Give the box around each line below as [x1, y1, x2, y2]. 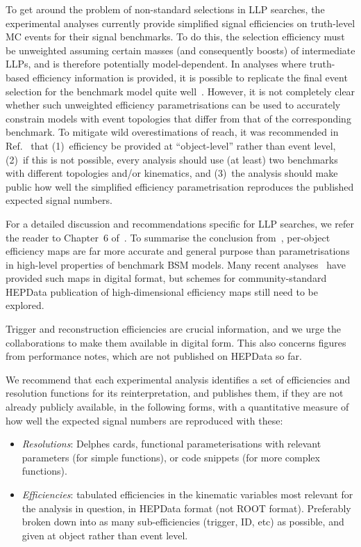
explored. [6, 298, 44, 312]
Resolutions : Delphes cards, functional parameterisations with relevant [22, 436, 321, 451]
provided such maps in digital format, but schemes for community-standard [6, 271, 327, 285]
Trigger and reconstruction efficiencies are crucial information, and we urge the [6, 322, 342, 336]
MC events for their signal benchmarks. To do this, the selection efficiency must [6, 29, 345, 44]
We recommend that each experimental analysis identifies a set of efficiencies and [6, 372, 351, 386]
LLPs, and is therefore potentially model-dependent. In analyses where [6, 56, 307, 71]
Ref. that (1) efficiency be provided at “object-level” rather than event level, [6, 138, 336, 152]
